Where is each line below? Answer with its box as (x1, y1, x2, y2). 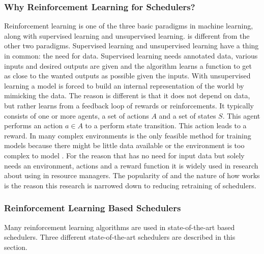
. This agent (222, 110, 260, 121)
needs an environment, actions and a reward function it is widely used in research (4, 160, 258, 171)
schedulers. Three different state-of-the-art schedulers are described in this (4, 232, 236, 242)
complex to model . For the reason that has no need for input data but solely (4, 150, 245, 160)
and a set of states (159, 110, 216, 121)
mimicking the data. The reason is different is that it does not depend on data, (4, 90, 250, 101)
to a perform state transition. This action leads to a (85, 120, 247, 131)
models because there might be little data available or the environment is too (4, 140, 245, 151)
